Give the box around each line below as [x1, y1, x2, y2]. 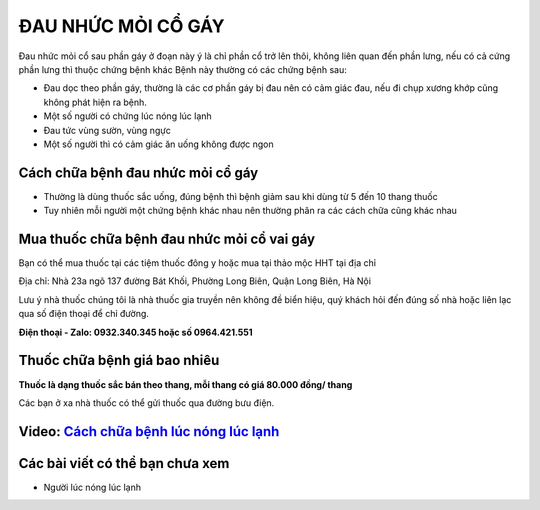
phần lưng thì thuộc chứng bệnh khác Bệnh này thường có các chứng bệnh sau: [18, 63, 347, 75]
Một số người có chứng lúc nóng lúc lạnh [43, 110, 212, 122]
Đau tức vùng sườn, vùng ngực [43, 124, 172, 136]
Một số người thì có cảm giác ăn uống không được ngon [43, 138, 274, 150]
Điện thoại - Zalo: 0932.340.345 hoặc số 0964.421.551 [18, 326, 253, 338]
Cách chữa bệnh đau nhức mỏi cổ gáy [18, 164, 259, 181]
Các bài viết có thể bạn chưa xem [18, 455, 230, 472]
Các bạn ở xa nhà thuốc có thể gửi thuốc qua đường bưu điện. [18, 396, 275, 409]
